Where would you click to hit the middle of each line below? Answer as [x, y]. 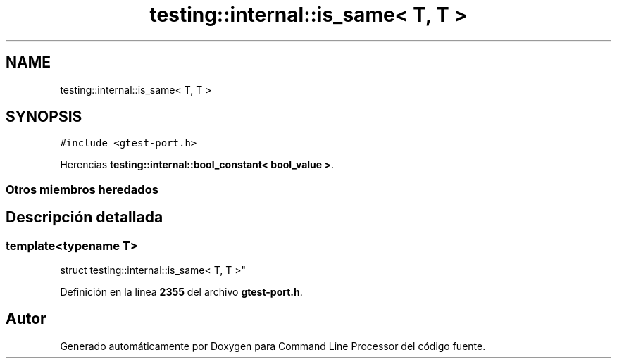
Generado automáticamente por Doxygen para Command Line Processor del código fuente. [273, 346]
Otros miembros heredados [82, 189]
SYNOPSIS [44, 117]
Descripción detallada [85, 218]
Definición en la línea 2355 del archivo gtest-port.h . [181, 292]
